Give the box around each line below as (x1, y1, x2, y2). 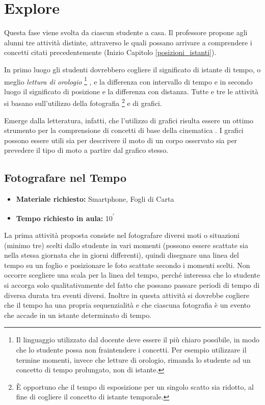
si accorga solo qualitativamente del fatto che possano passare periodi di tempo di (4, 279, 260, 290)
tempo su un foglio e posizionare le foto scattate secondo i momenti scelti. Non (4, 259, 250, 270)
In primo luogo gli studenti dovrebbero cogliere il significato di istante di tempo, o (4, 64, 261, 74)
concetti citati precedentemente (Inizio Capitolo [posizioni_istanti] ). (4, 47, 217, 58)
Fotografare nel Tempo (4, 170, 127, 185)
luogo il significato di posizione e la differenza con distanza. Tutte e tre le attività (4, 86, 258, 96)
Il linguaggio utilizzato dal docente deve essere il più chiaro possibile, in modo (16, 334, 259, 345)
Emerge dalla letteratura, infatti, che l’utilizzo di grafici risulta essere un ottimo (4, 115, 254, 125)
